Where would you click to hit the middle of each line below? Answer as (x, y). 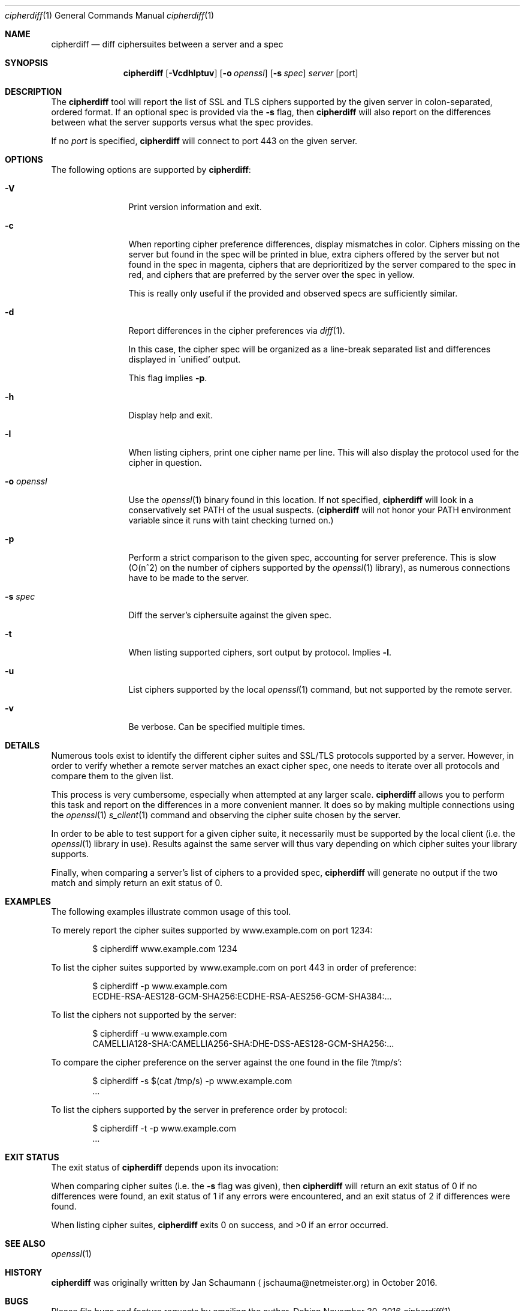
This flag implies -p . (168, 378)
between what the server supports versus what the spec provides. (182, 122)
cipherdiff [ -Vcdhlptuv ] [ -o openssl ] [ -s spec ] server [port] (241, 73)
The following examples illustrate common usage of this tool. (171, 912)
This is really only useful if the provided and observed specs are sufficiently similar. (293, 293)
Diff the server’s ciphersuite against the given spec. (230, 615)
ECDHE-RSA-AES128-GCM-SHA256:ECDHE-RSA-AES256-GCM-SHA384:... (242, 996)
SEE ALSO (25, 1243)
